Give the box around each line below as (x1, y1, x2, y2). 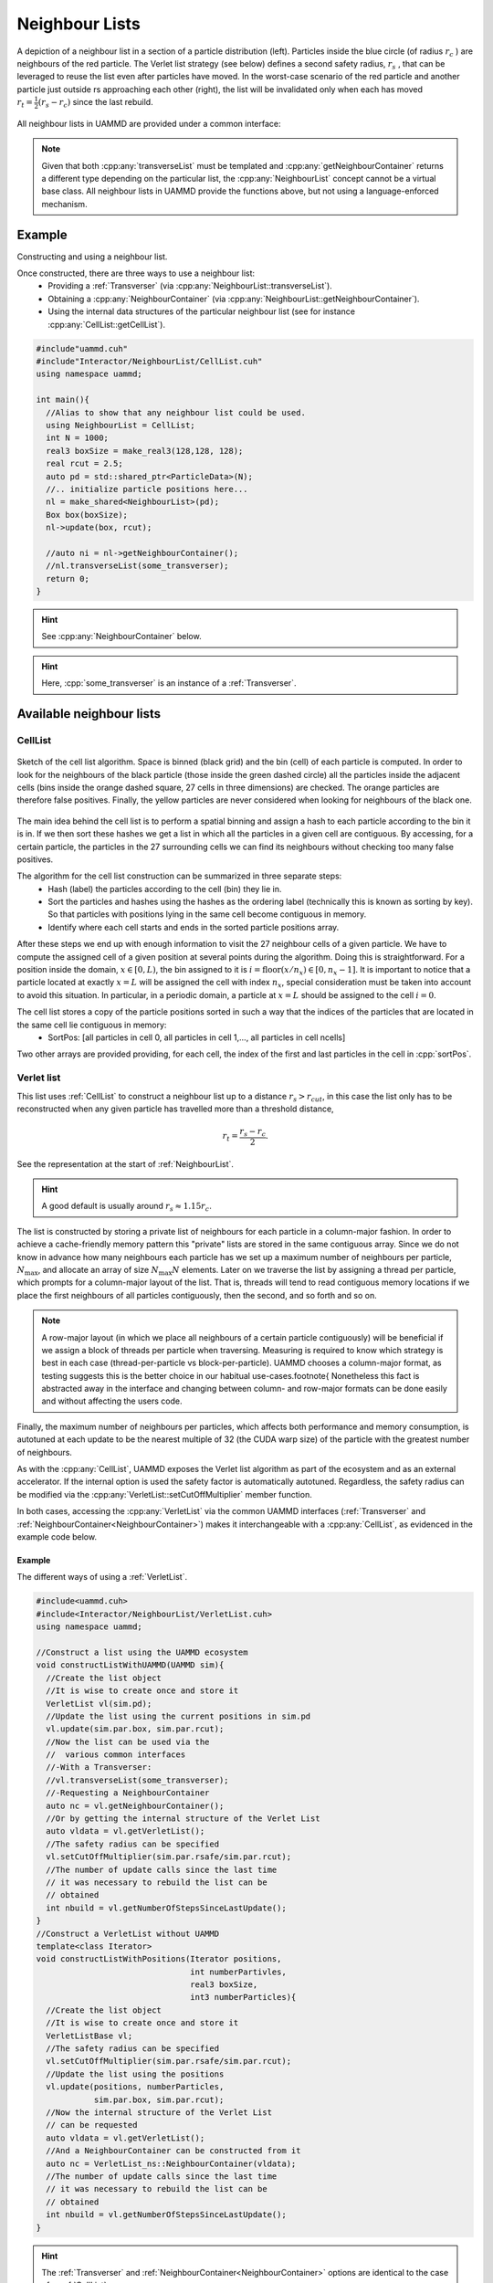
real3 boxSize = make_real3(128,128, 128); (46, 446, 244, 456)
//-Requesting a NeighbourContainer (46, 1788, 210, 1798)
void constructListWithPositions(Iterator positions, (36, 1954, 282, 1964)
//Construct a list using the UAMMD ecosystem (36, 1646, 248, 1657)
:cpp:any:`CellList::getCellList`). (47, 319, 166, 330)
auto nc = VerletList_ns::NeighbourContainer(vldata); (46, 2158, 297, 2169)
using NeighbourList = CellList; (46, 420, 195, 430)
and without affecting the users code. (41, 1395, 183, 1406)
